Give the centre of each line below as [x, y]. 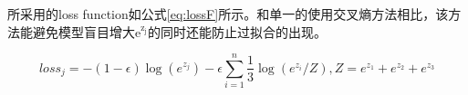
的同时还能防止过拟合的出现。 [238, 31]
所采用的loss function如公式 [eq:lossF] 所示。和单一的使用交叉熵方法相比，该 [228, 14]
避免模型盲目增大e [87, 31]
